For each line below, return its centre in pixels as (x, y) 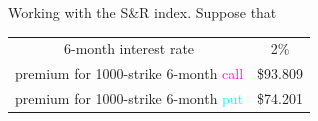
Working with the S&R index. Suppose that (142, 12)
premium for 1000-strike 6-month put (129, 98)
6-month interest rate (129, 48)
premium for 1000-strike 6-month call (129, 73)
